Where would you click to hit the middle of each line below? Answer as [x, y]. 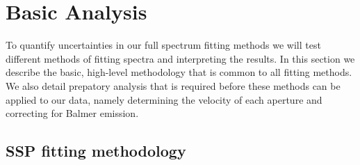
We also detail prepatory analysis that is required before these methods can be [173, 85]
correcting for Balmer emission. [72, 113]
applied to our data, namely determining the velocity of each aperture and [164, 99]
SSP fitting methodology [96, 151]
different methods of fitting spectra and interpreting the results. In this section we [180, 58]
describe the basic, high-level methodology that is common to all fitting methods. [179, 72]
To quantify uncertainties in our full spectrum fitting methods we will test [163, 45]
